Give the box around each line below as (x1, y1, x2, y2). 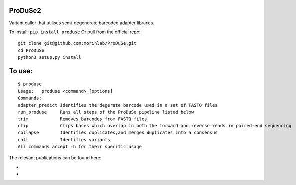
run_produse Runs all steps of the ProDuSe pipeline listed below (18, 109, 194, 115)
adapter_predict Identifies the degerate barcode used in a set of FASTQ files (18, 102, 218, 108)
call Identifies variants (18, 137, 111, 142)
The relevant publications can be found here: (9, 155, 102, 161)
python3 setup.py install (18, 55, 82, 60)
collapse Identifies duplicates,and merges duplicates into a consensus (18, 130, 218, 136)
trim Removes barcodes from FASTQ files (18, 116, 147, 122)
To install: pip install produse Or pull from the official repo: (9, 29, 141, 35)
